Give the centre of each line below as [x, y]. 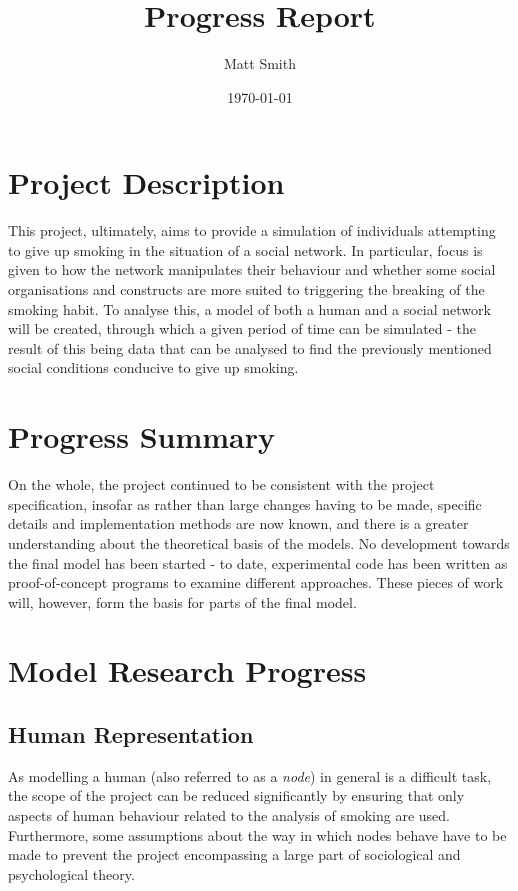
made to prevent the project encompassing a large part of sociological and [234, 854]
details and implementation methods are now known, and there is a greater [238, 523]
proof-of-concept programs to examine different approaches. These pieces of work [256, 582]
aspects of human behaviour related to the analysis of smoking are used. [229, 815]
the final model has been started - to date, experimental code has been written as [258, 562]
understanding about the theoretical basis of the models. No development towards [259, 542]
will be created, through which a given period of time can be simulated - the [242, 328]
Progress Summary [142, 436]
